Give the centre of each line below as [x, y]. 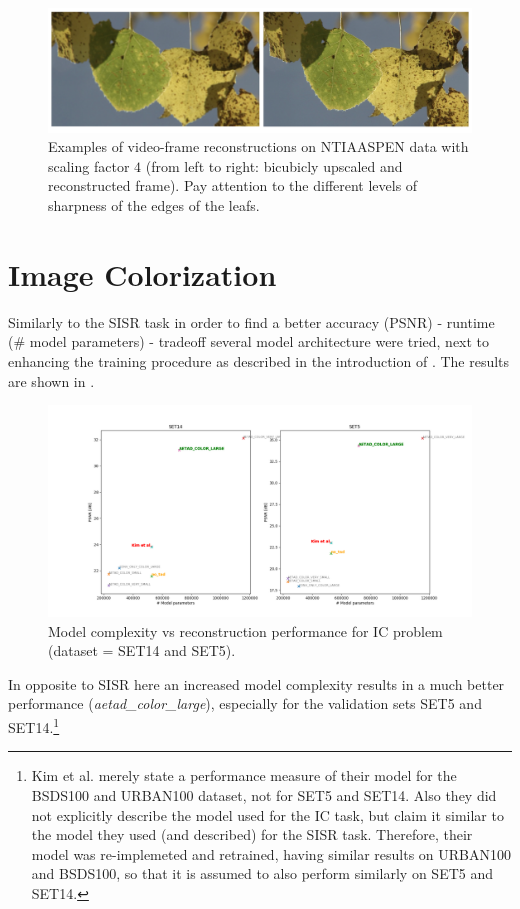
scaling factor [89, 165]
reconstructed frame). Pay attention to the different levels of [233, 185]
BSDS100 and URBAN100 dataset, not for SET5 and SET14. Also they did [264, 794]
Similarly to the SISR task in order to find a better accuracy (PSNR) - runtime [251, 321]
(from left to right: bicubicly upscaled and [274, 165]
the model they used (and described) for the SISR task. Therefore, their [252, 834]
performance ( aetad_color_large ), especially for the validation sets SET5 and [245, 703]
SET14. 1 [34, 725]
